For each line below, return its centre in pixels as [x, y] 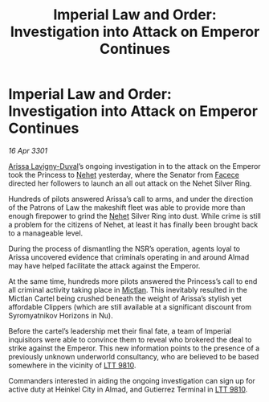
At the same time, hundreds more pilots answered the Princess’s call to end [133, 281]
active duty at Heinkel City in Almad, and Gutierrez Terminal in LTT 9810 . [128, 389]
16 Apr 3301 [28, 150]
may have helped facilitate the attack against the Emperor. [104, 265]
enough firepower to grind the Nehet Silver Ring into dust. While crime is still [134, 215]
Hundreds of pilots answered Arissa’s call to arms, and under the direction [131, 199]
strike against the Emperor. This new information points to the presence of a [134, 348]
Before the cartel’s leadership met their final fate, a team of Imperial [120, 330]
